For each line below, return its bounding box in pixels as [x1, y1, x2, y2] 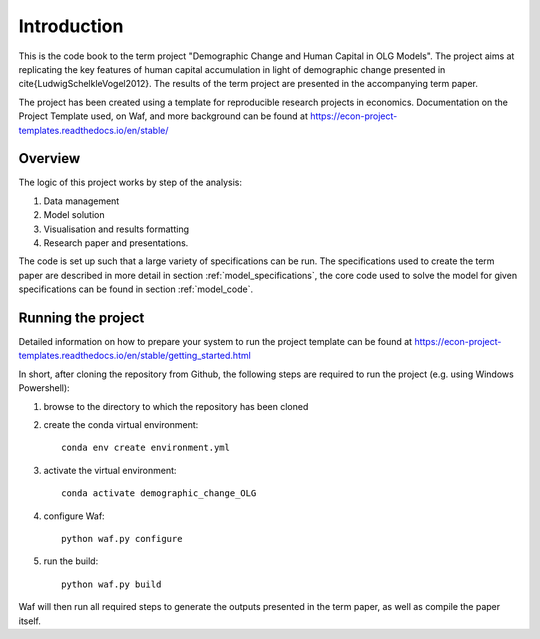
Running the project [18, 309, 145, 326]
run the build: [43, 555, 99, 567]
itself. [18, 615, 42, 627]
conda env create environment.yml [61, 442, 230, 454]
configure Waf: [43, 510, 105, 522]
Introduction [18, 15, 124, 37]
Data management [43, 195, 120, 207]
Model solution [43, 209, 105, 221]
